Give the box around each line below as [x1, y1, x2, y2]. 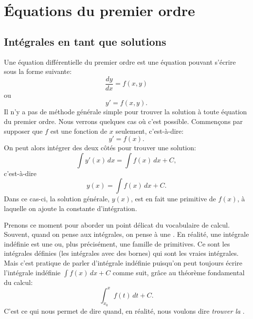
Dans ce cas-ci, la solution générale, [4, 194, 110, 204]
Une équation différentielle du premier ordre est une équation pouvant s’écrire [4, 56, 236, 67]
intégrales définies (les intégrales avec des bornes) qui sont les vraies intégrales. [4, 248, 239, 258]
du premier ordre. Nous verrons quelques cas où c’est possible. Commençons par [4, 116, 243, 126]
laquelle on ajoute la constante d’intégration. [4, 203, 137, 213]
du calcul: [4, 277, 33, 287]
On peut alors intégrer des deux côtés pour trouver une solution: [4, 142, 196, 153]
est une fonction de [50, 125, 108, 136]
